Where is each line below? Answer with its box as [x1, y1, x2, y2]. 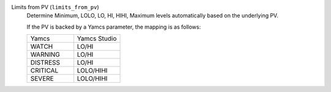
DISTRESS [30, 58, 61, 67]
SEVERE [30, 74, 55, 83]
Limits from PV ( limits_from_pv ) [11, 4, 99, 10]
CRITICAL [30, 66, 59, 75]
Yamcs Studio [77, 34, 117, 43]
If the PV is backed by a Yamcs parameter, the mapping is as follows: [26, 23, 201, 30]
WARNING [30, 51, 61, 59]
